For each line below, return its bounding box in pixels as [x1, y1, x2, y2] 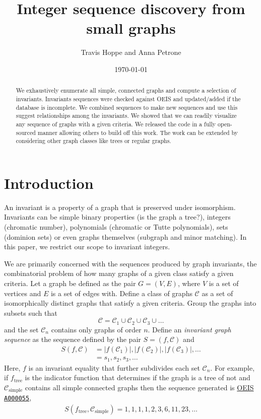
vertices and [4, 288, 41, 298]
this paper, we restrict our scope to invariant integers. [4, 241, 170, 252]
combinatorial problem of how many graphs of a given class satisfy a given [4, 268, 234, 278]
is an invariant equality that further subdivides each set [28, 362, 200, 373]
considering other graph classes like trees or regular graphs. [16, 136, 171, 145]
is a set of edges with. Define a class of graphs [50, 288, 192, 298]
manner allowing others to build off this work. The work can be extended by [37, 128, 238, 136]
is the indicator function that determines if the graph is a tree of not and [25, 372, 250, 383]
